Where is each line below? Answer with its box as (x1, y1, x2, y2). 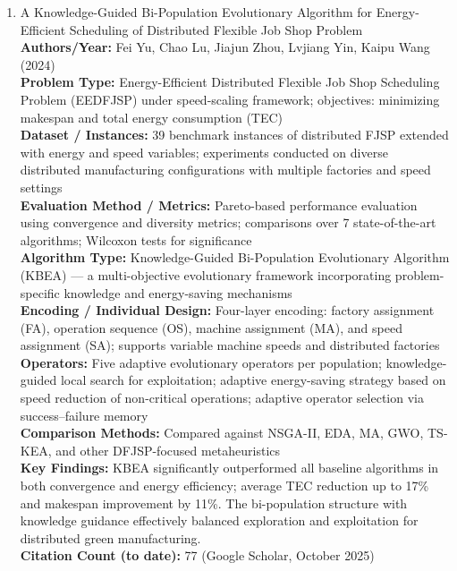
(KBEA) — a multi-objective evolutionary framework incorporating (20, 265, 392, 284)
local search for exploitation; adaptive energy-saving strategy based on (60, 371, 446, 389)
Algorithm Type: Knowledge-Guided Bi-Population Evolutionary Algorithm (20, 248, 450, 267)
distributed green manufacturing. (20, 528, 201, 547)
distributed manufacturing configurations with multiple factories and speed (20, 160, 431, 179)
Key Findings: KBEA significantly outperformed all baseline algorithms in (20, 458, 439, 477)
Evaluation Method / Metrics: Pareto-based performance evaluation (20, 195, 418, 214)
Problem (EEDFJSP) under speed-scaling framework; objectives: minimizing (20, 89, 440, 108)
